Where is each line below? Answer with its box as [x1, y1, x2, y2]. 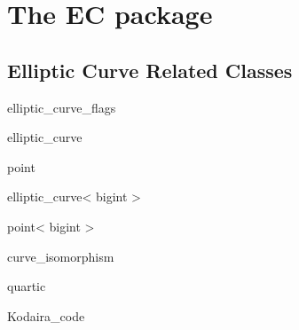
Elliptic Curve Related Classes [7, 56, 293, 83]
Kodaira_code [7, 306, 85, 325]
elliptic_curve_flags [7, 98, 116, 116]
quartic [7, 277, 46, 295]
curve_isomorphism [7, 247, 114, 265]
